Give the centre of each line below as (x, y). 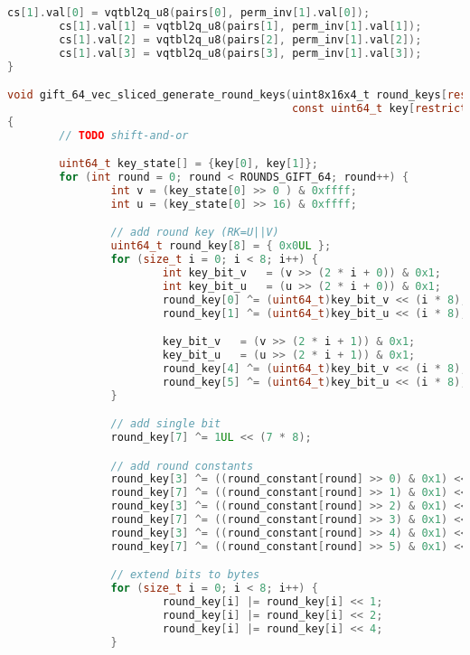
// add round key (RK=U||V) (195, 233)
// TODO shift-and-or (124, 135)
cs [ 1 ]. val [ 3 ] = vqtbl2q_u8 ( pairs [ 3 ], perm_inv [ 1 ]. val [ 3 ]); (240, 53)
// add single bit (166, 424)
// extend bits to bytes (185, 575)
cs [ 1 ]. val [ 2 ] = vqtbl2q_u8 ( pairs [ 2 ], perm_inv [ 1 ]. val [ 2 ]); (240, 39)
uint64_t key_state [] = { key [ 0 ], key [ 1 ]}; (188, 164)
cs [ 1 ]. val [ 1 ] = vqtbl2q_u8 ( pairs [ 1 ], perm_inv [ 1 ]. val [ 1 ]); (240, 26)
